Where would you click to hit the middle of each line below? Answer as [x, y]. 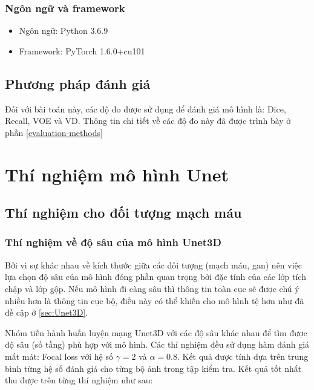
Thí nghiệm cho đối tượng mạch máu [123, 213]
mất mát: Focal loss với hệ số [59, 356]
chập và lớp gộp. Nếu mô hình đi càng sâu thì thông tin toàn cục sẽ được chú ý [152, 288]
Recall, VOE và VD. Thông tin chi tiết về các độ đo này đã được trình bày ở [148, 121]
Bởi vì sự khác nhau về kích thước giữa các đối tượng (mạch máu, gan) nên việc [154, 265]
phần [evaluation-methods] [54, 132]
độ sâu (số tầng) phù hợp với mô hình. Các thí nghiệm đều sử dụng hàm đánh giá [157, 344]
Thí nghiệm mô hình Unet [117, 174]
